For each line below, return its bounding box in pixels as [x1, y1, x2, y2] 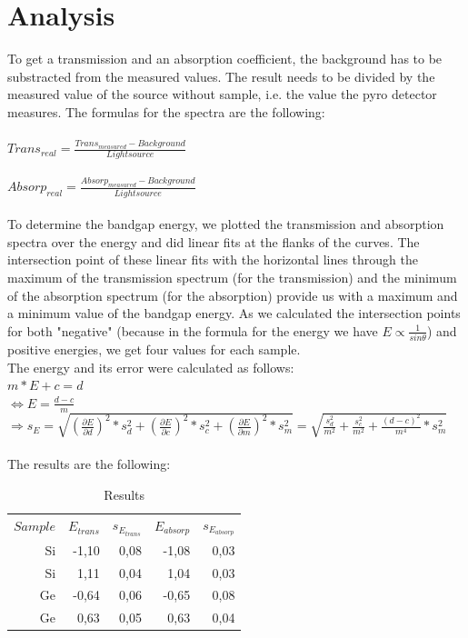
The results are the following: [7, 454, 171, 474]
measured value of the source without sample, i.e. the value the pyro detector [7, 85, 437, 104]
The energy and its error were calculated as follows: [7, 357, 294, 376]
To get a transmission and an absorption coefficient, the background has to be [7, 49, 443, 68]
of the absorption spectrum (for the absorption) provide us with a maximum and [7, 285, 458, 304]
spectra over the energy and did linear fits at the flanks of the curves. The [7, 232, 420, 251]
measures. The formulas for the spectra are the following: [7, 102, 325, 121]
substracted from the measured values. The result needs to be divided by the [7, 66, 435, 85]
